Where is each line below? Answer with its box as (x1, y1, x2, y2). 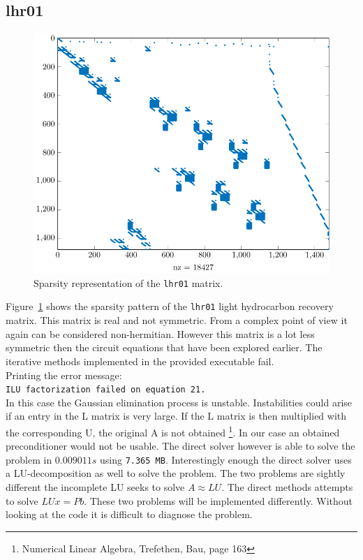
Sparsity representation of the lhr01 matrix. (34, 275, 223, 290)
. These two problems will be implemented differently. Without (84, 493, 353, 508)
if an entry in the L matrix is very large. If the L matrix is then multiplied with (6, 408, 347, 423)
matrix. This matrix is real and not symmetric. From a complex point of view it (6, 313, 348, 327)
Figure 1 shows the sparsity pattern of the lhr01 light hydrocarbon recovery (6, 299, 334, 314)
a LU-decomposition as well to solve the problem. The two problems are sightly (6, 466, 346, 480)
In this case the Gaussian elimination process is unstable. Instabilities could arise (6, 395, 353, 409)
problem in (6, 452, 52, 466)
